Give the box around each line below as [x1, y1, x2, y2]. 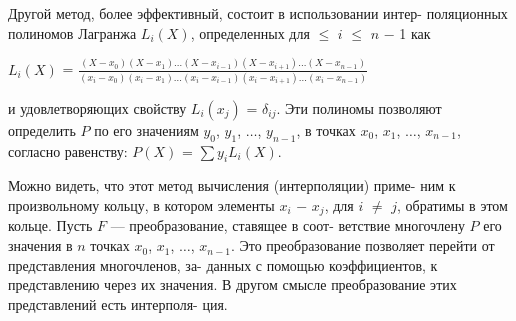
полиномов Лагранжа [8, 22, 137, 43]
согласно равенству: [8, 140, 128, 161]
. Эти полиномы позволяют [276, 97, 442, 118]
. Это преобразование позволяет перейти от [230, 235, 495, 256]
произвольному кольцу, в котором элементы [8, 195, 275, 215]
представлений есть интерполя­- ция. [8, 293, 228, 314]
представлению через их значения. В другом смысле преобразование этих [8, 274, 457, 295]
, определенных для [190, 22, 310, 43]
